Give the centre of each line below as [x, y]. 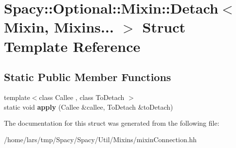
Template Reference [72, 46]
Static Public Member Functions [88, 77]
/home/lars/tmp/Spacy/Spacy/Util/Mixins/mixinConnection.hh [100, 139]
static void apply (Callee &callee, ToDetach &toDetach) [89, 107]
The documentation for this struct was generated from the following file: [112, 123]
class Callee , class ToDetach [82, 97]
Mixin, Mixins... [59, 27]
